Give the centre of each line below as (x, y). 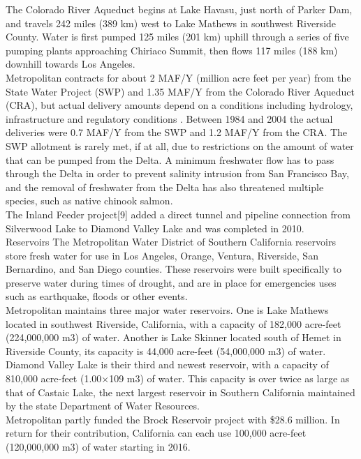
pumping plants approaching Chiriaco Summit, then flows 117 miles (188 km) (172, 50)
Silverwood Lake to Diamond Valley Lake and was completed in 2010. (155, 228)
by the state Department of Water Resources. (103, 406)
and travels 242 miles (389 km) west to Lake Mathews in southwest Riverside (171, 23)
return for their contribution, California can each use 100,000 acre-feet (156, 433)
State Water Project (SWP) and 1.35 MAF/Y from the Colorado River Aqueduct (180, 91)
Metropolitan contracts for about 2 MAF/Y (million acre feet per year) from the (178, 77)
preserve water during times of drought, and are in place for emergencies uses (171, 282)
